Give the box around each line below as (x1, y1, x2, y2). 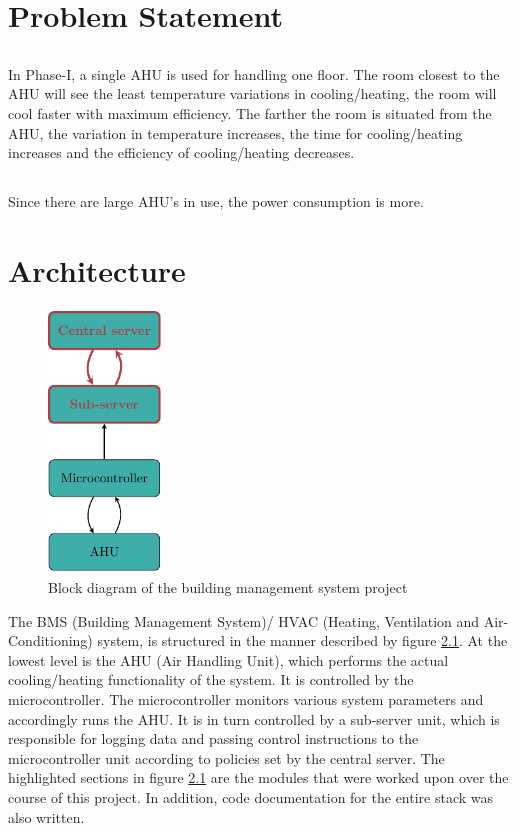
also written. (8, 806, 85, 827)
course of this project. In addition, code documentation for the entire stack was (8, 786, 494, 807)
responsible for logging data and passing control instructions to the (8, 728, 419, 749)
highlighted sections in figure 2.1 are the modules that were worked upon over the (8, 767, 509, 788)
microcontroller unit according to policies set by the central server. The (8, 747, 445, 768)
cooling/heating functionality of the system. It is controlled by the (8, 669, 414, 690)
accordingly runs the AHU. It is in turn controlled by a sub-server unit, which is (8, 708, 500, 729)
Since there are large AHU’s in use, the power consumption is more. (8, 191, 424, 212)
